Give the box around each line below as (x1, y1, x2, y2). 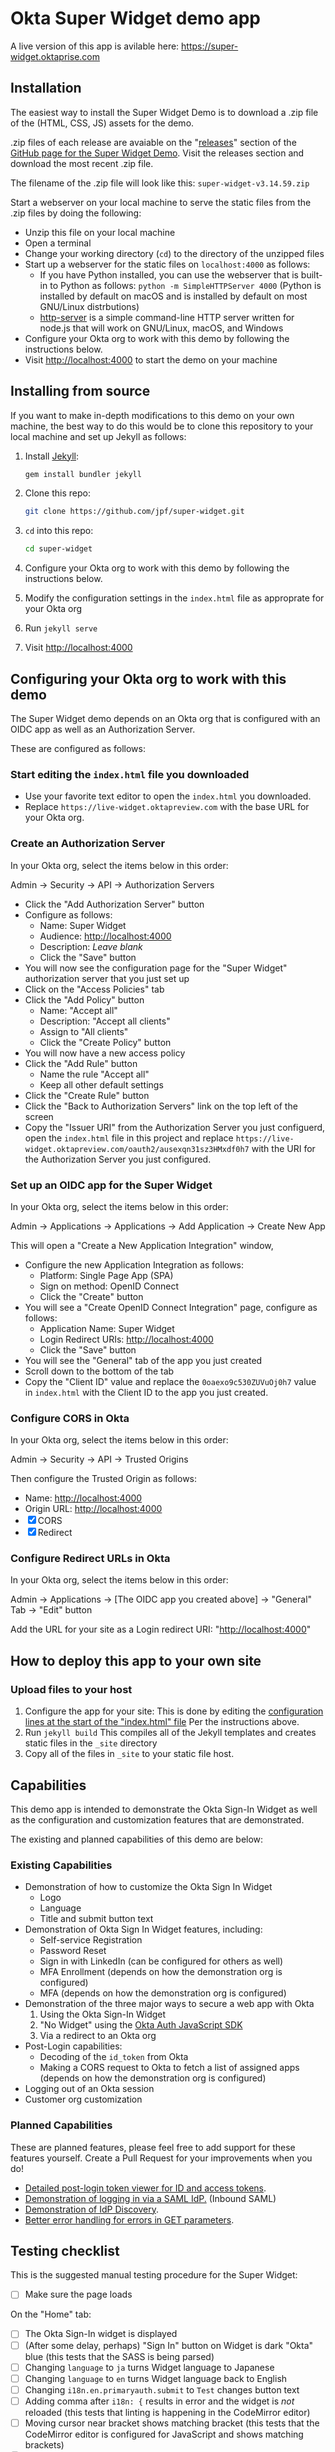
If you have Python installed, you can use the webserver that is (39, 268, 299, 281)
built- (300, 268, 323, 281)
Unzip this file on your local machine (24, 226, 176, 238)
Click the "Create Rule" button (24, 1089, 150, 1101)
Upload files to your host (10, 1682, 133, 1696)
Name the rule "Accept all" (39, 1068, 150, 1080)
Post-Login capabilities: (24, 2040, 123, 2052)
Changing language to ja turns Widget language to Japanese (24, 2361, 275, 2373)
